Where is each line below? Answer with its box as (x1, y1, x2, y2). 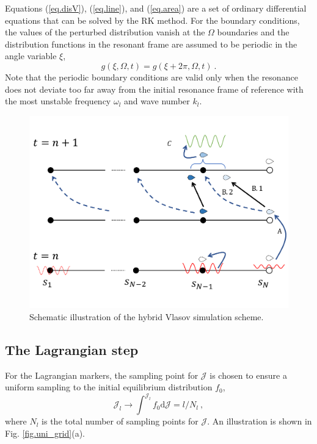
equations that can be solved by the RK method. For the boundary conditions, (5, 13, 300, 26)
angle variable (5, 49, 57, 62)
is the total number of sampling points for (42, 415, 199, 428)
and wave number (124, 95, 190, 107)
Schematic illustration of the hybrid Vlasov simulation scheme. (29, 310, 264, 323)
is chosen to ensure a (210, 368, 287, 381)
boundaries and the (217, 26, 290, 38)
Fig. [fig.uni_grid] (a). (5, 427, 85, 440)
